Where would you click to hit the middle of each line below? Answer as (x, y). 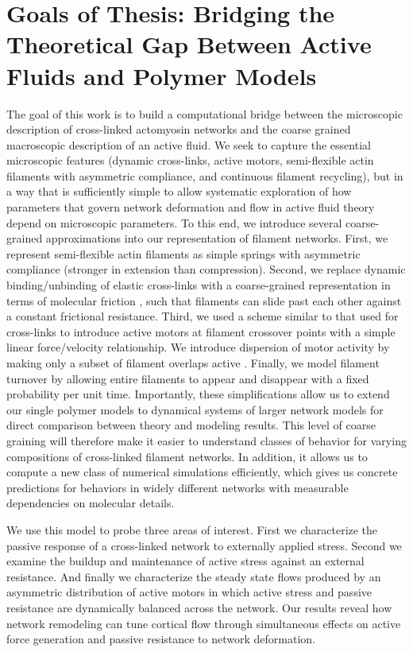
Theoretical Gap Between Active (189, 44)
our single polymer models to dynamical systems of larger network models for (195, 409)
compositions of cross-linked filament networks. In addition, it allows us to (187, 456)
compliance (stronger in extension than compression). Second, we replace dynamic (206, 269)
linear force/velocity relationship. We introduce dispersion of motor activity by (198, 347)
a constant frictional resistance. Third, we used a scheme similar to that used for (203, 316)
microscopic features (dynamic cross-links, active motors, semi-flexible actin (190, 160)
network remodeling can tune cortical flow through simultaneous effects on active (204, 623)
